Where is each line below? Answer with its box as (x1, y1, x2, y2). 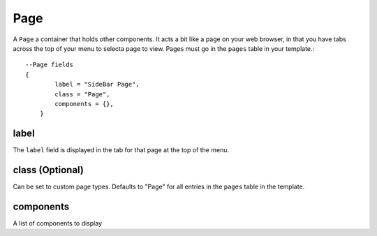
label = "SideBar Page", (54, 80, 140, 89)
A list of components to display (13, 219, 103, 227)
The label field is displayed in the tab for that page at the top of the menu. (13, 146, 230, 154)
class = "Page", (54, 90, 110, 98)
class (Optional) (13, 164, 84, 176)
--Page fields (25, 61, 73, 69)
